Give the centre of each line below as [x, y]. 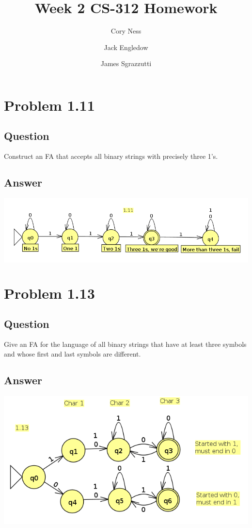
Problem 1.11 [49, 105]
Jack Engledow [126, 47]
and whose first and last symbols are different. [72, 353]
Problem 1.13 [49, 293]
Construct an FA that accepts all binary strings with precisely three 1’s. [111, 156]
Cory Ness [126, 31]
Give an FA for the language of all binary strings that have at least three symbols [125, 344]
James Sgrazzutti [126, 63]
